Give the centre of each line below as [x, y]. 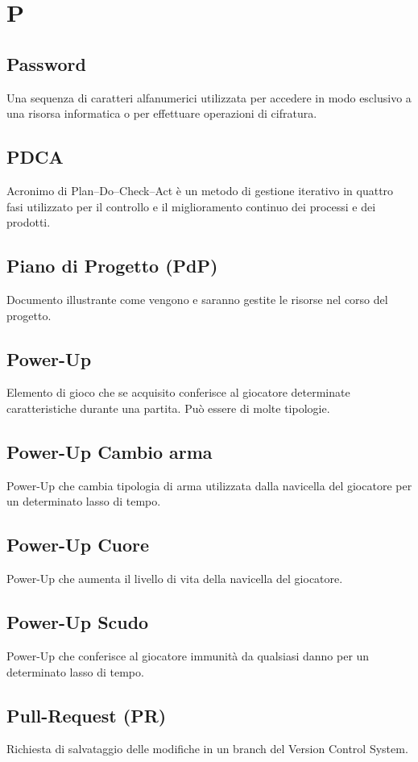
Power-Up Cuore [78, 545]
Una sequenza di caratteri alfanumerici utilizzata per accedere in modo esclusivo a [209, 97]
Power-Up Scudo [78, 622]
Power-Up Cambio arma [110, 451]
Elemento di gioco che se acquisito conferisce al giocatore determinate [178, 392]
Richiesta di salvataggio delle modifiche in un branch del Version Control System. [207, 749]
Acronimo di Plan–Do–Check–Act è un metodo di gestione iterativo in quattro [200, 190]
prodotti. [29, 222]
